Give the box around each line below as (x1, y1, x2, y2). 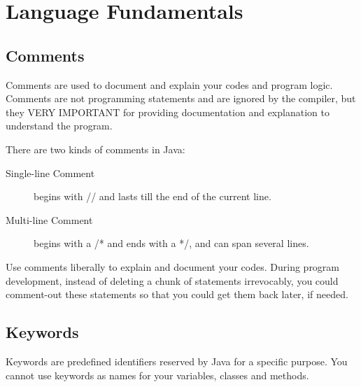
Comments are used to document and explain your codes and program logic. (6, 77, 333, 92)
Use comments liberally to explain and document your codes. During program (6, 259, 340, 274)
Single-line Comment (6, 165, 95, 180)
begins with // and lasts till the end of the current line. (34, 189, 271, 204)
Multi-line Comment (6, 212, 93, 227)
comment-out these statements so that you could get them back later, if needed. (6, 287, 348, 302)
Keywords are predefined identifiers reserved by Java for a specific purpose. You (6, 353, 348, 368)
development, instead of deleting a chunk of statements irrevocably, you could (6, 273, 339, 288)
